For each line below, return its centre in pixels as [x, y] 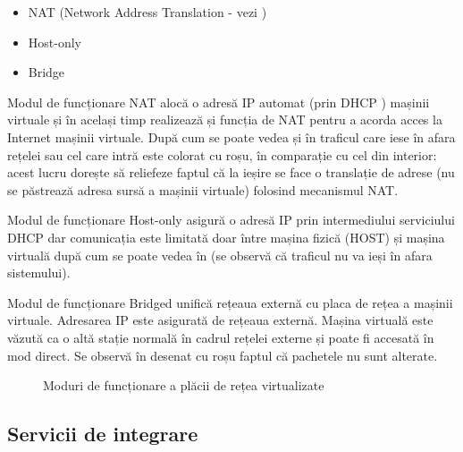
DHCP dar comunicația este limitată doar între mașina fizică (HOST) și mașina [226, 237]
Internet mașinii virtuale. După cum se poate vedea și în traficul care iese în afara [231, 136]
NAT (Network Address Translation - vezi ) [147, 12]
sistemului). [39, 273]
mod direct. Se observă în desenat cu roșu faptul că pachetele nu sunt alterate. [223, 355]
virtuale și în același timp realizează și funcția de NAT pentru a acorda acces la [225, 119]
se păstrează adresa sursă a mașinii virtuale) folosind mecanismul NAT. [203, 189]
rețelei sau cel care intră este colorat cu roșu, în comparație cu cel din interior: [222, 154]
